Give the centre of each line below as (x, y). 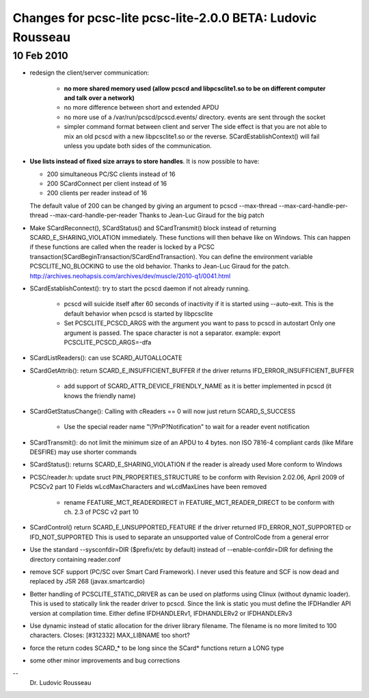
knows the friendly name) (100, 396)
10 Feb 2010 (40, 55)
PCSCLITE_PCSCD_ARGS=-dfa (108, 342)
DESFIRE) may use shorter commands (83, 452)
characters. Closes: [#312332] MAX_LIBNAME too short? (110, 635)
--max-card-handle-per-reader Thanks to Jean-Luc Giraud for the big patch (157, 215)
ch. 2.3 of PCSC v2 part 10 (101, 512)
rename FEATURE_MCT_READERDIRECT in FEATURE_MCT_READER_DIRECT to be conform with (199, 502)
